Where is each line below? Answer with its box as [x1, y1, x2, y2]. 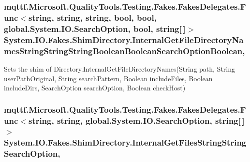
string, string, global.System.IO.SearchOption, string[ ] [28, 114, 245, 126]
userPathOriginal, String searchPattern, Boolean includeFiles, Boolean [4, 73, 213, 83]
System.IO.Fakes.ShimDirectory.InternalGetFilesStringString [4, 136, 247, 148]
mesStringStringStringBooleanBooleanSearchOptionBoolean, [4, 44, 245, 57]
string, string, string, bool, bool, [28, 11, 157, 23]
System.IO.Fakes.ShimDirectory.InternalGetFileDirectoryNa [4, 33, 244, 45]
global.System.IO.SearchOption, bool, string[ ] [4, 22, 186, 34]
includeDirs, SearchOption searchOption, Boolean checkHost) [4, 83, 186, 93]
